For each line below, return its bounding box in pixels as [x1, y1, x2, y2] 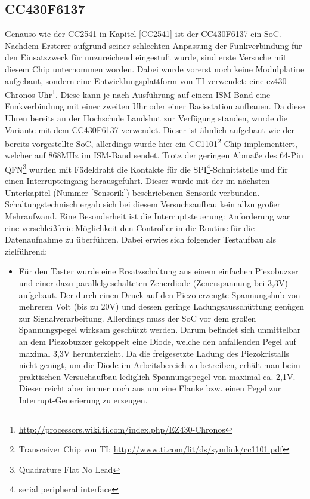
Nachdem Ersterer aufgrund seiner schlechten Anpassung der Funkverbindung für [5, 39, 302, 51]
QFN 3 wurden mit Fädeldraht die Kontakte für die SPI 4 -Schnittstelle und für [5, 161, 288, 175]
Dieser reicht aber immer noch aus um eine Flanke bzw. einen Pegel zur [18, 382, 281, 394]
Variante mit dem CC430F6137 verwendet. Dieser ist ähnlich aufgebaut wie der [5, 123, 295, 136]
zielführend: [5, 244, 48, 257]
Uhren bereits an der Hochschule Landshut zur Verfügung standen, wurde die [5, 112, 288, 124]
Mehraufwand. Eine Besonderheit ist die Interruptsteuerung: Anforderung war [5, 210, 290, 222]
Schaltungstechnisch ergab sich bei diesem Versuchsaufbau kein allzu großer [5, 198, 281, 210]
